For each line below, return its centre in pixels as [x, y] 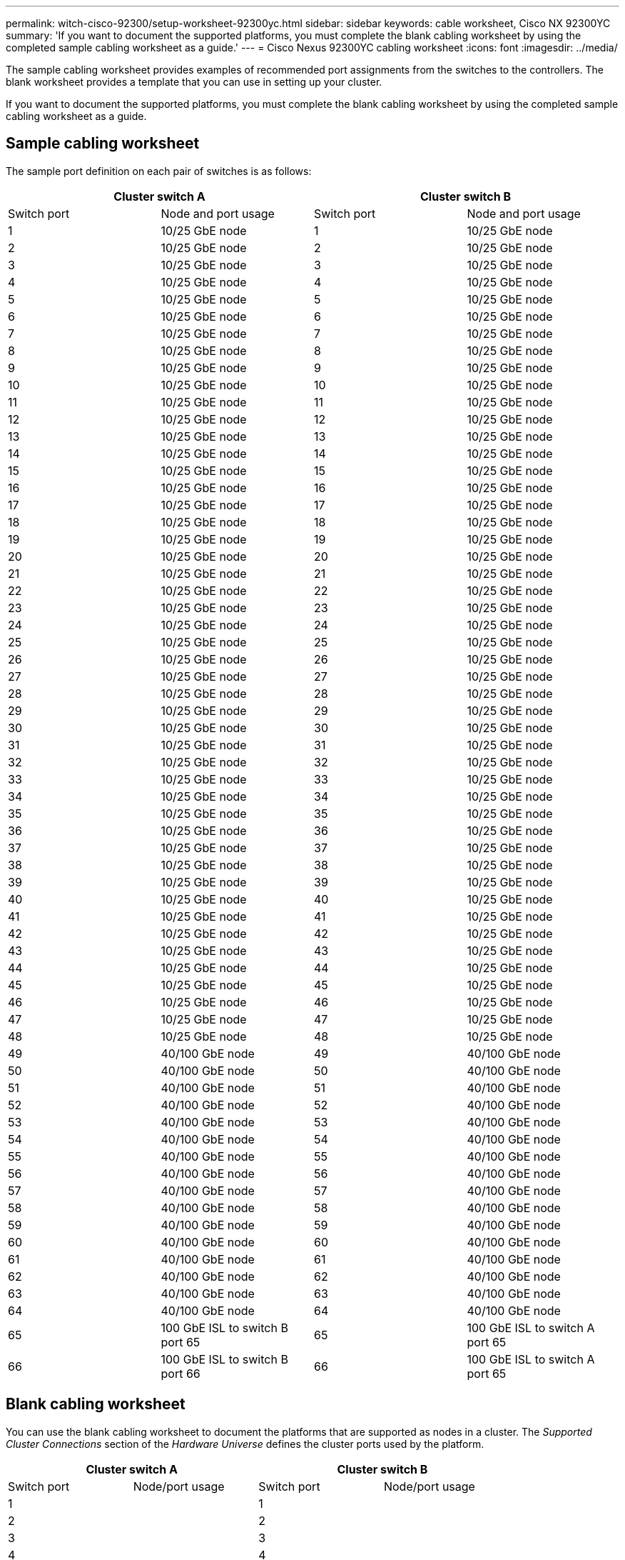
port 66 [181, 1373]
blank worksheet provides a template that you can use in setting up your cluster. [194, 82]
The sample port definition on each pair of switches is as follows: [159, 171]
